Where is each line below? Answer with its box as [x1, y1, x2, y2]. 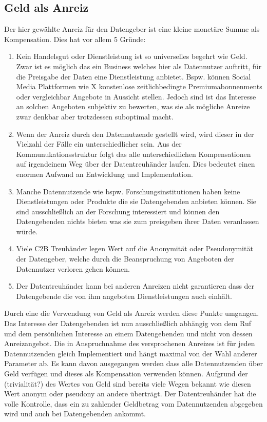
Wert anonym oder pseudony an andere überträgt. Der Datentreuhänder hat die [4, 388, 256, 399]
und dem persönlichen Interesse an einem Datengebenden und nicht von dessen [4, 328, 253, 338]
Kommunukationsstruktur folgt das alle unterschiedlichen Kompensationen [16, 148, 251, 159]
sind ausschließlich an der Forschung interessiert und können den [16, 206, 220, 216]
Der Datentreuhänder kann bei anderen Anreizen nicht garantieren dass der [16, 280, 255, 291]
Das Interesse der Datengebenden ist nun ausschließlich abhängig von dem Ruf [4, 318, 251, 329]
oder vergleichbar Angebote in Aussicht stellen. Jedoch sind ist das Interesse [16, 91, 256, 102]
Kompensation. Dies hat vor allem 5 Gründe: [4, 33, 146, 44]
